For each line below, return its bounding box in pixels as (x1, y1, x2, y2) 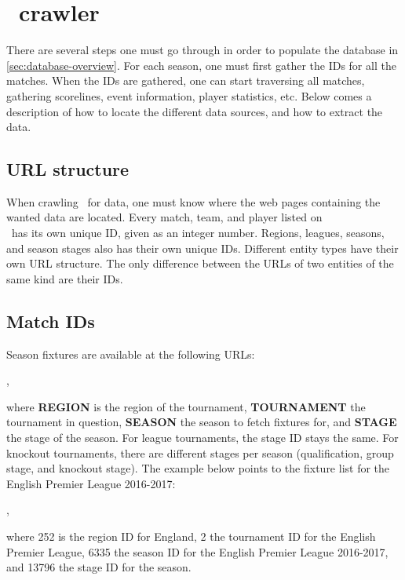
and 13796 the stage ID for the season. (6, 559, 192, 575)
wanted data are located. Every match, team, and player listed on (6, 209, 323, 225)
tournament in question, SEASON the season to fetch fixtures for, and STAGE (6, 414, 397, 430)
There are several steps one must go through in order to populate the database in (6, 42, 399, 58)
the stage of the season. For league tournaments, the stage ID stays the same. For (6, 429, 399, 446)
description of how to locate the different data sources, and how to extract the (6, 103, 383, 119)
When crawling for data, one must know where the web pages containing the (6, 193, 381, 210)
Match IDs (6, 308, 95, 333)
